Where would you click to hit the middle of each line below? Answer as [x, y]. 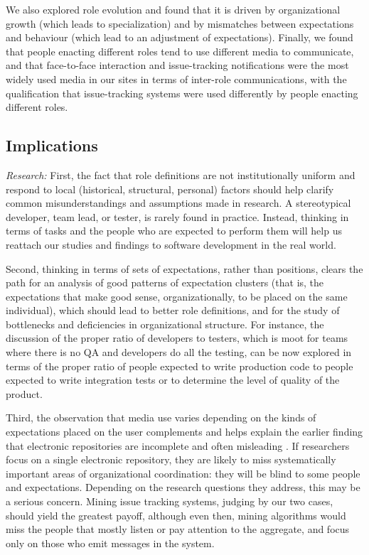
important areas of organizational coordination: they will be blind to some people [183, 473]
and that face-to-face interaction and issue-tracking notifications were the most [177, 65]
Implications [52, 145]
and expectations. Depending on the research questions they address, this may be [183, 487]
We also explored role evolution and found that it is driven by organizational [173, 9]
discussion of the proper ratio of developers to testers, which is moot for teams [177, 338]
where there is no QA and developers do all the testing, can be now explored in [179, 352]
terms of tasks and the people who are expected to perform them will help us [174, 231]
